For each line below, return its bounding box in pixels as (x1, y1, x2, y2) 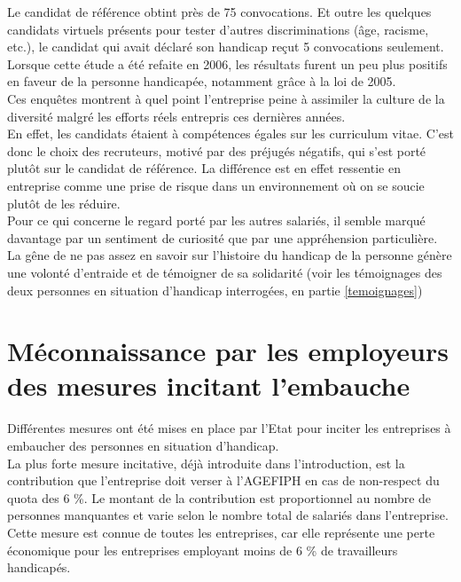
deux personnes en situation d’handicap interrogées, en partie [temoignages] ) (7, 280, 423, 299)
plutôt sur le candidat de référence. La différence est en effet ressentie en (7, 159, 401, 177)
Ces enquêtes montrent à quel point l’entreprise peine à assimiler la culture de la (7, 89, 445, 107)
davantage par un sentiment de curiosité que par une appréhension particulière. (7, 228, 438, 247)
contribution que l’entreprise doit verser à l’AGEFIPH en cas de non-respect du (7, 471, 440, 490)
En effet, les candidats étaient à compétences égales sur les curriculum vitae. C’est (7, 124, 454, 143)
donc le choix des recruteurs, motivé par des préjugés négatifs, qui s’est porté (7, 141, 426, 160)
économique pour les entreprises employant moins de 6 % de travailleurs (7, 540, 398, 559)
